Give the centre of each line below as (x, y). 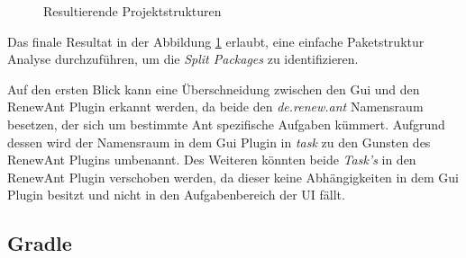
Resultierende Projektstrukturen (132, 11)
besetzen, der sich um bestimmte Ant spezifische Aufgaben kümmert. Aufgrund (226, 124)
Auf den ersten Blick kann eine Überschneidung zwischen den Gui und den (214, 89)
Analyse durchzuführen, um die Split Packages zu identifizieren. (183, 59)
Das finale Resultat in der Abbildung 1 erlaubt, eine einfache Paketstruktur (216, 41)
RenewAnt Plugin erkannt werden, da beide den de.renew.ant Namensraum (215, 107)
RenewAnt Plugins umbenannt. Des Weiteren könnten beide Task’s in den (212, 160)
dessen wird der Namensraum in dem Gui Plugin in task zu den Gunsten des (219, 142)
